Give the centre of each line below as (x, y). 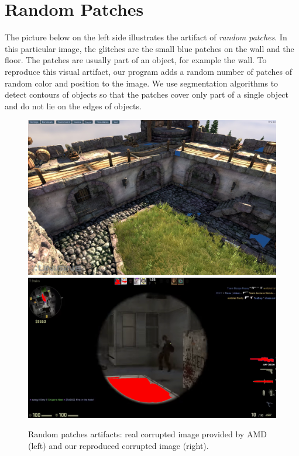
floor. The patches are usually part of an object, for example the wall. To (136, 60)
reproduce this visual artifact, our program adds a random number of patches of (149, 71)
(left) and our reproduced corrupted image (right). (118, 445)
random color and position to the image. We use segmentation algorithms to (142, 83)
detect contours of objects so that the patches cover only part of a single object (147, 94)
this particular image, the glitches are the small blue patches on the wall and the (149, 48)
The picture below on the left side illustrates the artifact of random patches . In (146, 37)
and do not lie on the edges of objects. (73, 106)
